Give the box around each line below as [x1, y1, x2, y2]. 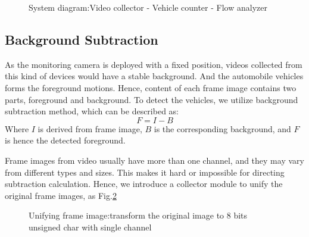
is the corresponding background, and [154, 122, 291, 135]
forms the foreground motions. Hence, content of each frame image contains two [5, 81, 296, 93]
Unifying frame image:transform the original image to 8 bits [29, 209, 248, 222]
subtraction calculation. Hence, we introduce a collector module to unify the [5, 177, 283, 190]
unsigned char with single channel [29, 220, 152, 233]
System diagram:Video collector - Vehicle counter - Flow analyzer [29, 1, 267, 13]
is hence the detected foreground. [5, 134, 126, 146]
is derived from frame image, [38, 122, 142, 135]
